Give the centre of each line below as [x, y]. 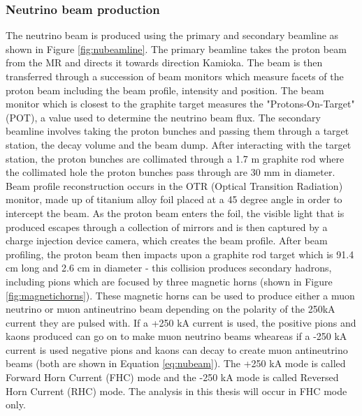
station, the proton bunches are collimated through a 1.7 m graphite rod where [175, 158]
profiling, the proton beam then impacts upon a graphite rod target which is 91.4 [180, 254]
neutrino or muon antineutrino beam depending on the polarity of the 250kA [171, 309]
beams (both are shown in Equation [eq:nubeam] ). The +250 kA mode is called [176, 363]
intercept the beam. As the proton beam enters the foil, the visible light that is [175, 213]
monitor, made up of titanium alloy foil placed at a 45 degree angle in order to [174, 199]
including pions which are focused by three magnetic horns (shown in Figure [169, 281]
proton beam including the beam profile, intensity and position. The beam [165, 90]
